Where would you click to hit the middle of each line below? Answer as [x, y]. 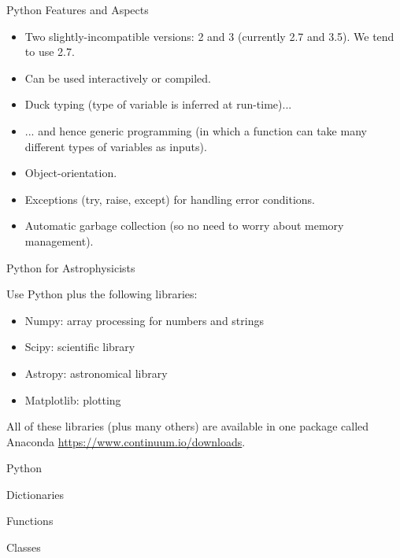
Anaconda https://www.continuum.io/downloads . [126, 441]
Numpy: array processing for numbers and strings [144, 320]
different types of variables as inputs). [116, 146]
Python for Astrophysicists [71, 267]
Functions [30, 521]
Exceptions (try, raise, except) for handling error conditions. [170, 199]
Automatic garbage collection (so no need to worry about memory [184, 225]
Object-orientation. [71, 173]
